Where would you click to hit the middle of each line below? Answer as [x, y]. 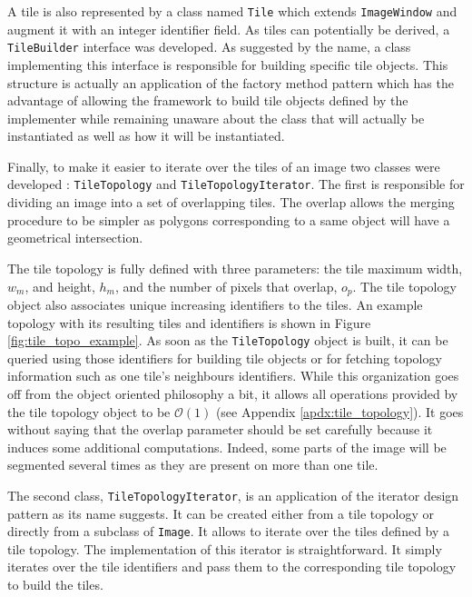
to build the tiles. [55, 585]
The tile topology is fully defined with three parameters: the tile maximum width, [235, 268]
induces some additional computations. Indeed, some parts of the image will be [227, 447]
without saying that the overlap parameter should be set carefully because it [220, 429]
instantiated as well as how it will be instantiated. [146, 136]
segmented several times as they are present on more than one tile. [193, 465]
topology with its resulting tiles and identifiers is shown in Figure [189, 322]
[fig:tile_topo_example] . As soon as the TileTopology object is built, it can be [228, 340]
